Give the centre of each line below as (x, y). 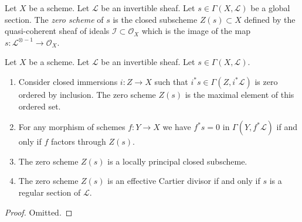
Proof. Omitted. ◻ (39, 212)
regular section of (50, 192)
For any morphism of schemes (72, 127)
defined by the (270, 19)
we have (177, 127)
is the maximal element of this (240, 94)
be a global (270, 8)
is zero (266, 81)
